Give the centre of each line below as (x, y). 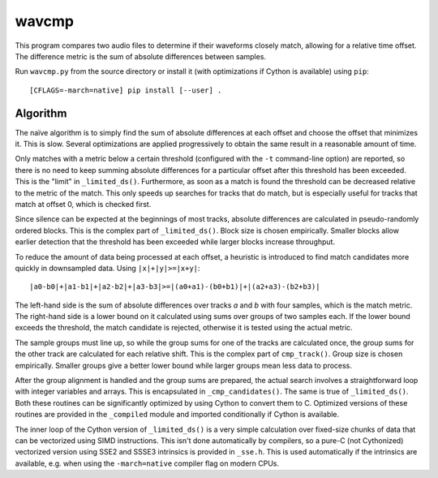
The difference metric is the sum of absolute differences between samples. (141, 56)
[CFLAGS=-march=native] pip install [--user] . (126, 90)
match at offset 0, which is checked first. (83, 204)
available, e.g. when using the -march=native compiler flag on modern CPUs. (147, 463)
